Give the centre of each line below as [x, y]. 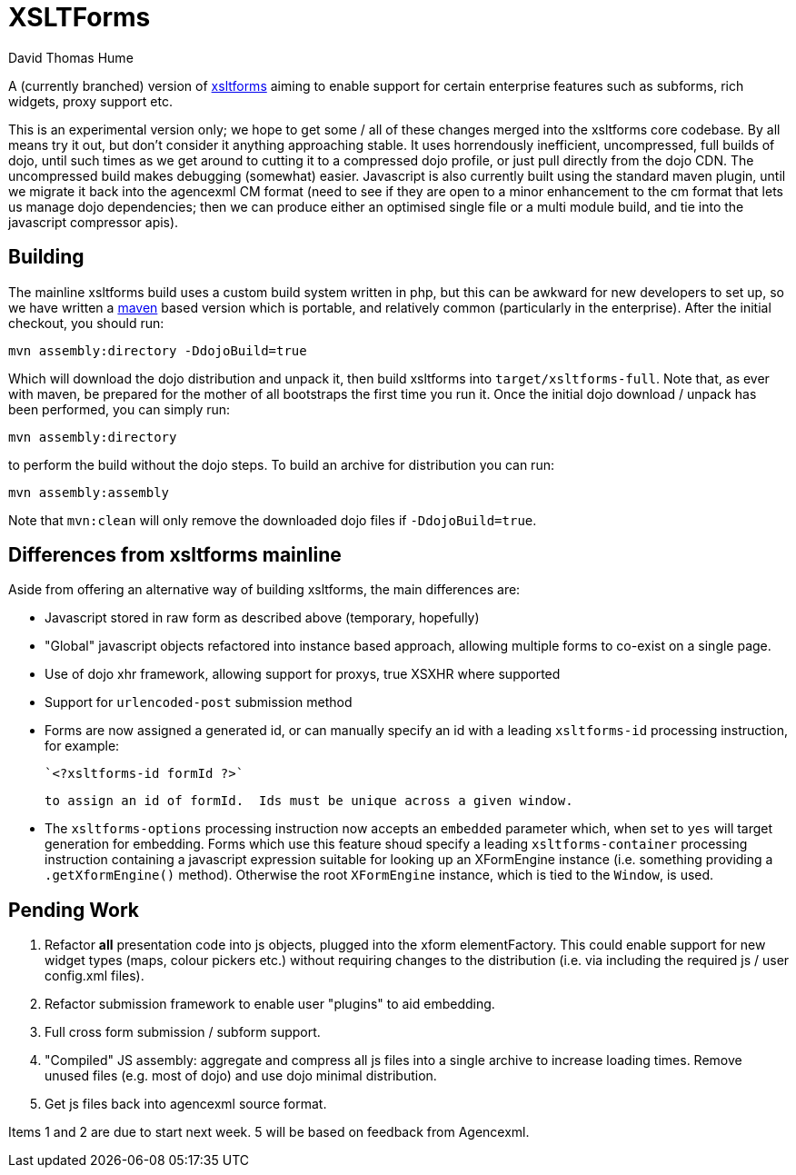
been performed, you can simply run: [119, 409]
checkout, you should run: [86, 323]
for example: [82, 746]
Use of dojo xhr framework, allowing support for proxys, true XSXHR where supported [303, 674]
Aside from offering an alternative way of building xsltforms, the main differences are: [264, 590]
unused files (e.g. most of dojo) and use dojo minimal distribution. [241, 1076]
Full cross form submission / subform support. [183, 1032]
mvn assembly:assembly [89, 492]
